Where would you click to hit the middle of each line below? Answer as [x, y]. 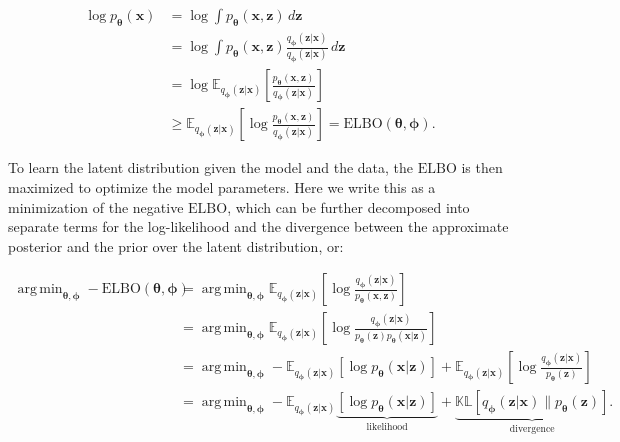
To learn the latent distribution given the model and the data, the [211, 167]
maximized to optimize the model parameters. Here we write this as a [222, 186]
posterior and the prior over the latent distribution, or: [176, 245]
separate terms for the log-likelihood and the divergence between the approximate [258, 226]
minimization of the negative [96, 206]
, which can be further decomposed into [348, 206]
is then [482, 167]
